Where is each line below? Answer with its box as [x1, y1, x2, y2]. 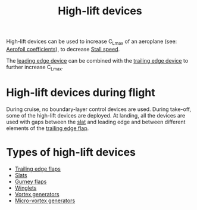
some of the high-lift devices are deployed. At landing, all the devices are [6, 112, 186, 119]
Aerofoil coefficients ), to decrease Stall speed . [6, 45, 120, 52]
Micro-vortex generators [14, 197, 76, 204]
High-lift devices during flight [6, 85, 156, 99]
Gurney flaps [14, 178, 47, 185]
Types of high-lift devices [6, 145, 136, 159]
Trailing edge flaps [14, 165, 61, 172]
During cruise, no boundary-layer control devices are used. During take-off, [6, 106, 192, 113]
